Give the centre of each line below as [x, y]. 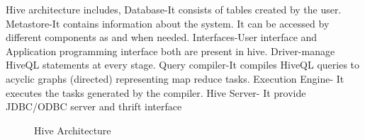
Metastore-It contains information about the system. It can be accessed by [168, 23]
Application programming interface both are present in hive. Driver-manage [170, 51]
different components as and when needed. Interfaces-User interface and [162, 37]
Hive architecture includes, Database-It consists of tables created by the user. [174, 9]
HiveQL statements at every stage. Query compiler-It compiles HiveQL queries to [183, 65]
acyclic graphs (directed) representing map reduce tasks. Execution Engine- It [175, 78]
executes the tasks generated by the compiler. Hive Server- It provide [156, 92]
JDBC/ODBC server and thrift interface [94, 106]
